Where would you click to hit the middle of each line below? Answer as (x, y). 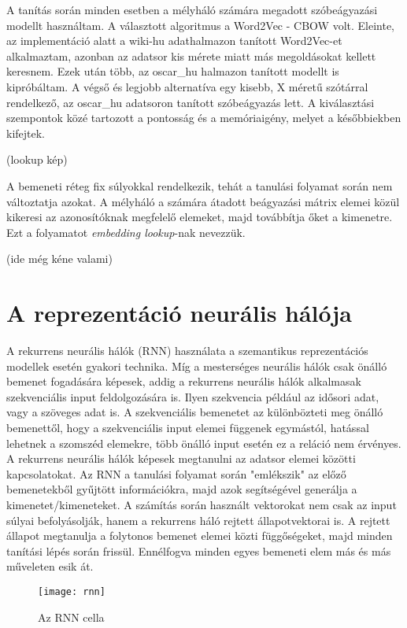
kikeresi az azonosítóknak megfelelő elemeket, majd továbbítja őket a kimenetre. (200, 217)
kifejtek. (26, 133)
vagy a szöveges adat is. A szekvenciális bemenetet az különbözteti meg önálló (195, 412)
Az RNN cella (71, 617)
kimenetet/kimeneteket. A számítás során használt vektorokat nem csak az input (202, 504)
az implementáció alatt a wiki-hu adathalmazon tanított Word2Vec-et (174, 41)
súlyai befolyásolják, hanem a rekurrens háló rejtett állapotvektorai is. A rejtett (198, 520)
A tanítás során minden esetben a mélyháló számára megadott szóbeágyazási (192, 9)
